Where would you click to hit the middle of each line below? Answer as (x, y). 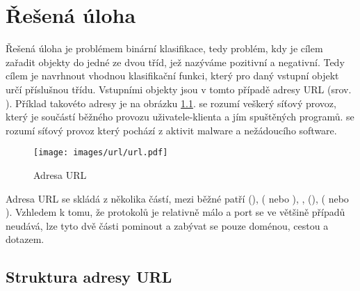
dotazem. (25, 239)
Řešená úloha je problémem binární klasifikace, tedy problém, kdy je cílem (164, 48)
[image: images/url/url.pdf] (101, 153)
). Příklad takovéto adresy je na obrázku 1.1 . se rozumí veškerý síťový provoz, (171, 103)
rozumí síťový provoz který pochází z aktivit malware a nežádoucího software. (171, 130)
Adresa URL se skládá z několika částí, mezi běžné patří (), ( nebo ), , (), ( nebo (177, 198)
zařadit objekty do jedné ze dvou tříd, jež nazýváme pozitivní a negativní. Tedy (175, 62)
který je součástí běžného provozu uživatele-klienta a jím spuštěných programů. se (180, 117)
